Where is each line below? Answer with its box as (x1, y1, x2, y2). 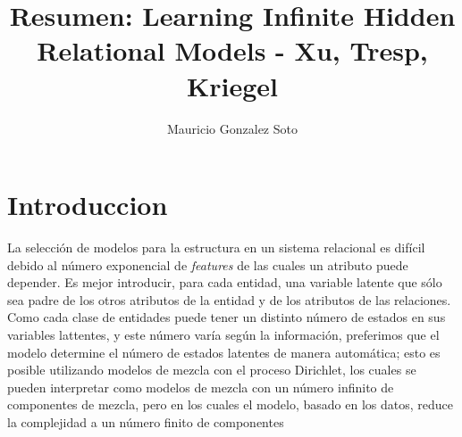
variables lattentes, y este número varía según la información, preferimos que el (7, 326, 440, 343)
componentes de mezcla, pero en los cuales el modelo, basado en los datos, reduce (7, 395, 454, 414)
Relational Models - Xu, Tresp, (37, 32, 428, 69)
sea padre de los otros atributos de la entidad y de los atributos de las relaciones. (7, 290, 451, 309)
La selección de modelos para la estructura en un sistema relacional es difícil (7, 238, 425, 257)
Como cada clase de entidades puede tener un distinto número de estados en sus (7, 308, 446, 326)
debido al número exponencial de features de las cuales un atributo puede (7, 255, 408, 274)
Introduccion (7, 186, 168, 223)
